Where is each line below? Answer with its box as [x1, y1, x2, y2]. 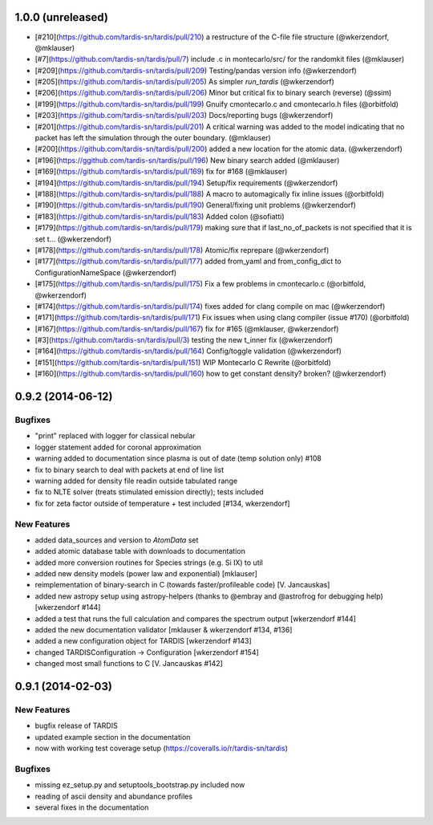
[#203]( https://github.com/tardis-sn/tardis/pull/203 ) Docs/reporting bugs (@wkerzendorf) [34, 111, 334, 120]
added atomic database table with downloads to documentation [34, 547, 246, 556]
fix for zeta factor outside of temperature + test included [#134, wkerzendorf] [34, 498, 290, 508]
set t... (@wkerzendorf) [34, 234, 112, 244]
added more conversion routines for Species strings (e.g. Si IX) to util [34, 558, 264, 567]
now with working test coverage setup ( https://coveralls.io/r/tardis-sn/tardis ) [34, 743, 289, 754]
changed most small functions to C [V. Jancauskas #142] [34, 659, 224, 669]
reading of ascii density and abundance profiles [34, 791, 192, 801]
